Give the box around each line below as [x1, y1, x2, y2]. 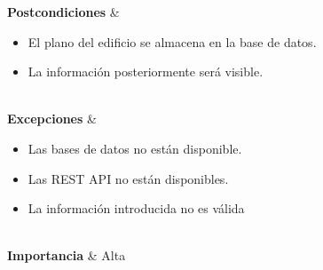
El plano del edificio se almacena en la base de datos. [28, 32, 317, 51]
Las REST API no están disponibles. [28, 169, 229, 187]
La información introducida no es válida [28, 199, 245, 218]
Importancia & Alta [7, 246, 126, 265]
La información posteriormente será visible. [28, 62, 264, 81]
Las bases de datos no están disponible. [28, 139, 242, 157]
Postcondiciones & [7, 3, 120, 20]
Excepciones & [7, 109, 97, 128]
